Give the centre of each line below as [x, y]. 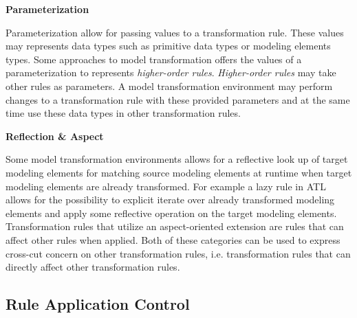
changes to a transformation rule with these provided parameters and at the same [178, 99]
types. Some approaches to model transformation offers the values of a [154, 59]
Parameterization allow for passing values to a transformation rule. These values [175, 32]
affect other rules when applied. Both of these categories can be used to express [173, 239]
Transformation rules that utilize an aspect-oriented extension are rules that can [175, 226]
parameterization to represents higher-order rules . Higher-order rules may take [171, 72]
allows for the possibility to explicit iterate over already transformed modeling [170, 200]
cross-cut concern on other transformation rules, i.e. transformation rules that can [178, 253]
